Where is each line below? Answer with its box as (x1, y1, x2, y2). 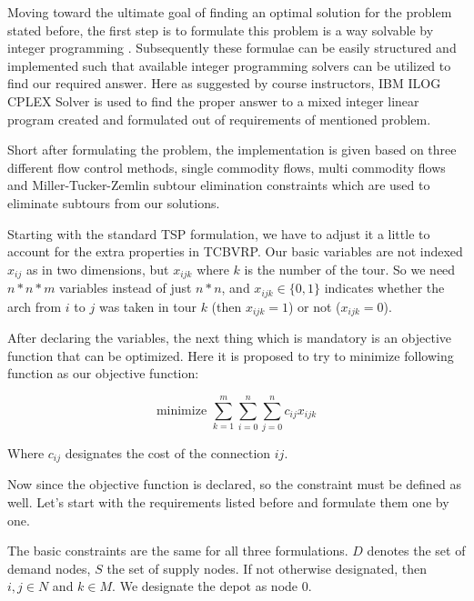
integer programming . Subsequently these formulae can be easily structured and (7, 38, 457, 57)
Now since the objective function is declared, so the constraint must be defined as (7, 475, 462, 494)
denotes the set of (367, 541, 466, 560)
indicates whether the (324, 278, 445, 297)
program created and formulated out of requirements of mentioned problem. (7, 109, 431, 128)
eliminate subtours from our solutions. (7, 193, 220, 212)
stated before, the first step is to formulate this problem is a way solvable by (7, 20, 434, 39)
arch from (7, 296, 62, 316)
